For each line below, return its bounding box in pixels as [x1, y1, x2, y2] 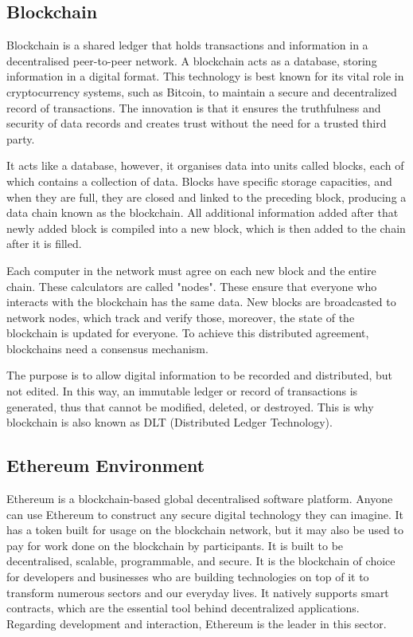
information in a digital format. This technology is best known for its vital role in [6, 68, 404, 85]
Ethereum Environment [6, 453, 205, 478]
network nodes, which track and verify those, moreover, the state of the [6, 309, 355, 325]
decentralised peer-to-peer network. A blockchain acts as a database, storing [6, 52, 377, 69]
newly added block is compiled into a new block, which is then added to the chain [6, 219, 406, 236]
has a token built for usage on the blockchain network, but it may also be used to [6, 521, 403, 538]
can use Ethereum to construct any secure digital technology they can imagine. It [6, 505, 404, 522]
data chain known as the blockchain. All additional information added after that [6, 204, 399, 221]
